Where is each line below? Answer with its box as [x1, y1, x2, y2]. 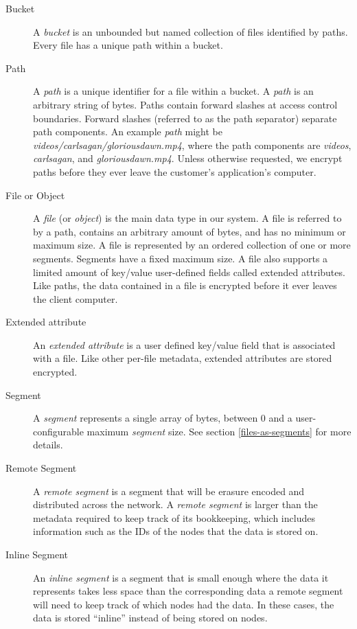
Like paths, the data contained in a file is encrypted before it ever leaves [33, 278, 337, 293]
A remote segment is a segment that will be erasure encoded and [33, 483, 305, 498]
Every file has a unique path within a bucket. [33, 38, 223, 52]
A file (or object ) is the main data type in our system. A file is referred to [33, 211, 342, 225]
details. [33, 437, 63, 452]
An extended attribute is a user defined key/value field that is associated [33, 337, 336, 352]
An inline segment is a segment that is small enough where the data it [33, 570, 329, 584]
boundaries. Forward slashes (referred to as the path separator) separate [33, 111, 337, 125]
